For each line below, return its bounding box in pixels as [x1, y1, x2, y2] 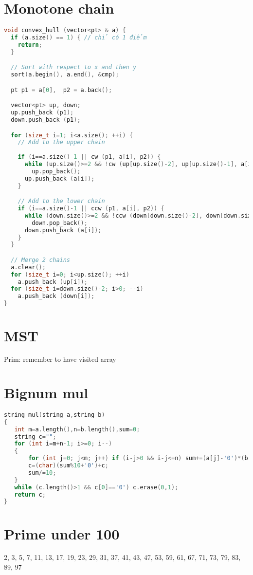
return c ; [14, 491, 46, 498]
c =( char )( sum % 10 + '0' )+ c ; [28, 462, 108, 469]
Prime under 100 [4, 524, 120, 544]
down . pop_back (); [32, 219, 88, 226]
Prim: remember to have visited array [4, 354, 116, 364]
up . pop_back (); [32, 167, 81, 175]
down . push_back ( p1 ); [11, 116, 81, 123]
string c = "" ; [14, 433, 56, 440]
